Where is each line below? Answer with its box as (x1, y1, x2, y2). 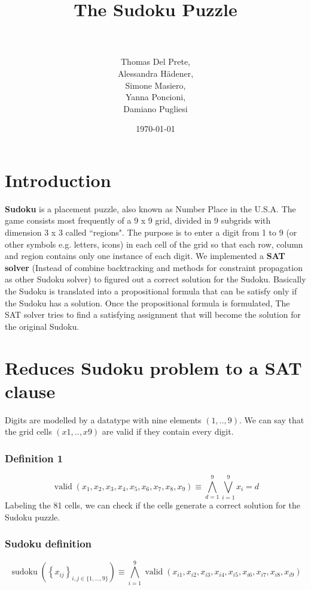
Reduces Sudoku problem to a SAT (5, 355, 302, 380)
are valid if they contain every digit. (102, 425, 234, 438)
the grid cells (5, 425, 52, 438)
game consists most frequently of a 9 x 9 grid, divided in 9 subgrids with (5, 214, 271, 227)
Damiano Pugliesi (123, 102, 188, 115)
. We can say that (239, 413, 304, 426)
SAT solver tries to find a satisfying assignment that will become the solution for (5, 308, 301, 321)
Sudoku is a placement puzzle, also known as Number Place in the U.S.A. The (5, 202, 296, 215)
